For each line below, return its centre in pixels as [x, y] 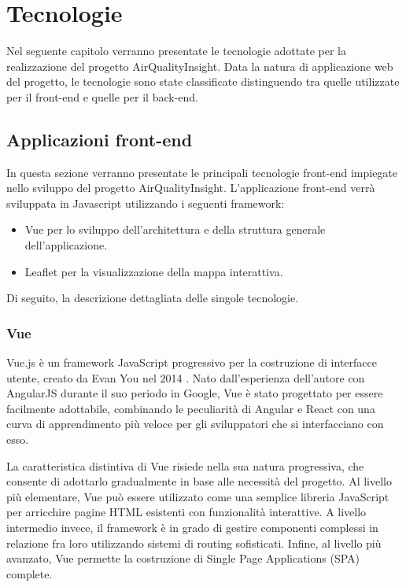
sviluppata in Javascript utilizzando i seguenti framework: [146, 203]
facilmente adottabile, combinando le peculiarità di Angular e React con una [191, 408]
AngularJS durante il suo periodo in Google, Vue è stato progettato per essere [195, 393]
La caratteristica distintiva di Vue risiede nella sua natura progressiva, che [185, 465]
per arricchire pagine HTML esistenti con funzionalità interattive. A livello [186, 512]
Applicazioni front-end [100, 139]
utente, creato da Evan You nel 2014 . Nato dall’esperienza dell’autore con [186, 377]
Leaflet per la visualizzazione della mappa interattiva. [154, 271]
